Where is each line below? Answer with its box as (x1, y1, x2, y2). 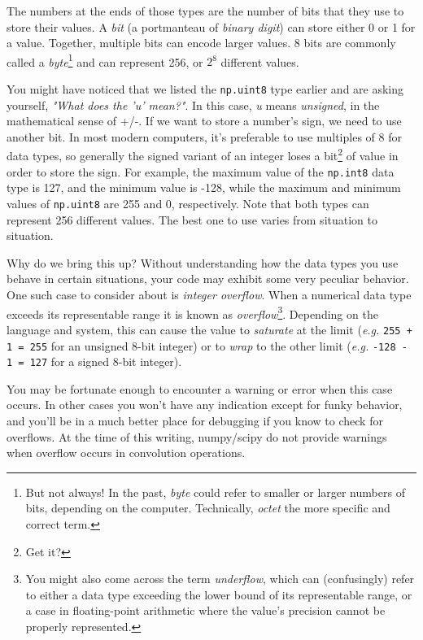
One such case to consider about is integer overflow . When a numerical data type (7, 286, 412, 303)
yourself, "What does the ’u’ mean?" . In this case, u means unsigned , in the (7, 96, 380, 113)
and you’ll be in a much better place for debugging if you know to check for (7, 412, 383, 429)
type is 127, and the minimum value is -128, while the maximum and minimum (7, 179, 401, 196)
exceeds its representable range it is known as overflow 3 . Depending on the (7, 303, 378, 322)
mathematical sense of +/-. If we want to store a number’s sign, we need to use (7, 112, 402, 129)
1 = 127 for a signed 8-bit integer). (7, 353, 182, 370)
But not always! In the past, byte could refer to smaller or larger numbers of (25, 483, 405, 500)
